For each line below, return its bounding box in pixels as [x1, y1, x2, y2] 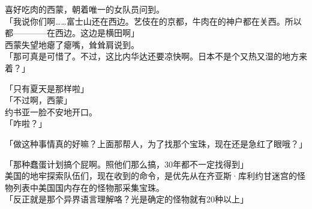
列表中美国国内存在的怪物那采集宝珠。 [13, 181, 164, 193]
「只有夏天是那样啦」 [5, 82, 89, 94]
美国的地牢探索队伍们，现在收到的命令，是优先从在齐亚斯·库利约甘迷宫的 [5, 169, 297, 182]
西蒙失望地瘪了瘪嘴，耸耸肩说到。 [5, 38, 139, 50]
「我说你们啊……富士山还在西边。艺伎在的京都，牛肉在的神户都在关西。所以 [5, 14, 302, 27]
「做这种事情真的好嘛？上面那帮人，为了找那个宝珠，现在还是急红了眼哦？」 [5, 137, 307, 150]
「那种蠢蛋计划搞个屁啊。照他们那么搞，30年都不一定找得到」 [5, 157, 248, 170]
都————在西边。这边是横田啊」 [5, 26, 139, 39]
